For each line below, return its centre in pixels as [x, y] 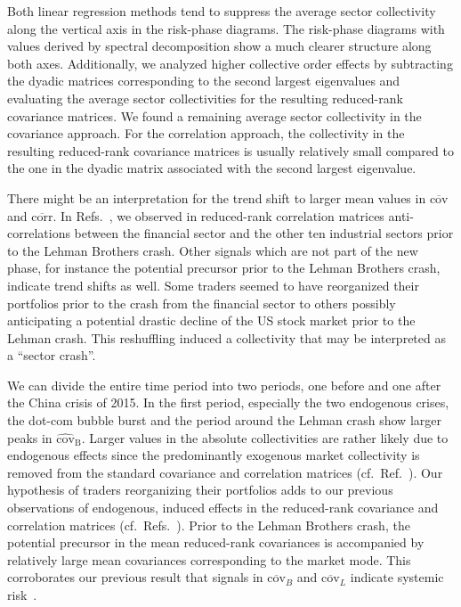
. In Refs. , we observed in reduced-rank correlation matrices [218, 215]
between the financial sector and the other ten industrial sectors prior [264, 233]
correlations [39, 233]
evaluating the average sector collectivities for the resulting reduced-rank [205, 98]
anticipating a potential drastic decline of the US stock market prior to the [211, 320]
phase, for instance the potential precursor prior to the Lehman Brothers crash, [224, 268]
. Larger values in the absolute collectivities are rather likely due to [265, 437]
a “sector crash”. [52, 355]
